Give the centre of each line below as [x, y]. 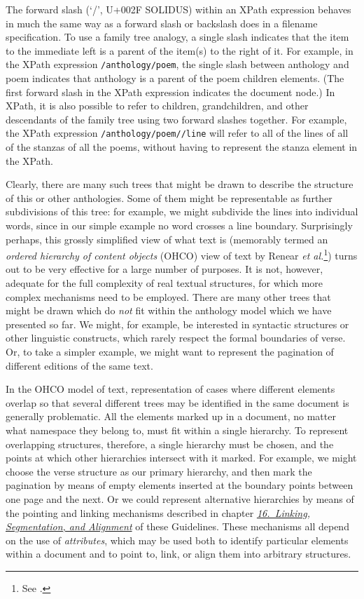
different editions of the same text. [79, 365]
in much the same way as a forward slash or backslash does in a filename [162, 23]
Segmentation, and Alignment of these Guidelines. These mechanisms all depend [177, 526]
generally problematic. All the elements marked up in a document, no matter [171, 416]
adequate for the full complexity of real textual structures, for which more [164, 283]
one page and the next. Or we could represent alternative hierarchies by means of [180, 498]
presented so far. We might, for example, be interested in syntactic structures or [177, 324]
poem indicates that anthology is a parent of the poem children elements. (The [175, 78]
